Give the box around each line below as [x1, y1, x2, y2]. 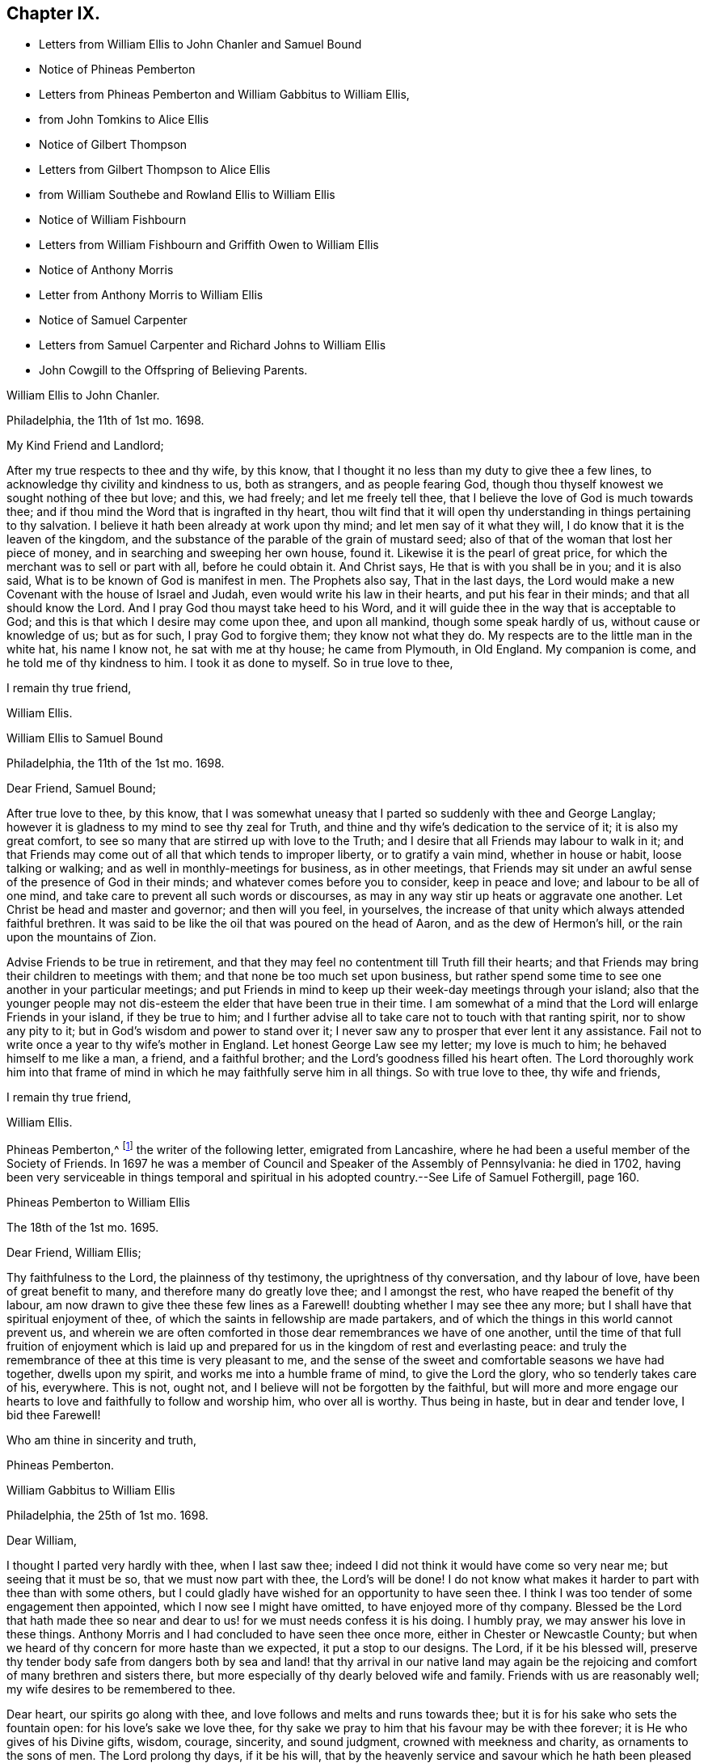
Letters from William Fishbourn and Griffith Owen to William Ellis [39, 238, 379, 252]
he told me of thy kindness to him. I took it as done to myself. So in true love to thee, [6, 656, 453, 670]
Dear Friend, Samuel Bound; [6, 781, 156, 796]
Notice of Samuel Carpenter [39, 313, 188, 328]
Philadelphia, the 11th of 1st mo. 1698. [6, 413, 204, 428]
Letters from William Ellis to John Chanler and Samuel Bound [39, 37, 362, 52]
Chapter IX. [6, 3, 100, 23]
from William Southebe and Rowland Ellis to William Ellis [39, 188, 335, 202]
